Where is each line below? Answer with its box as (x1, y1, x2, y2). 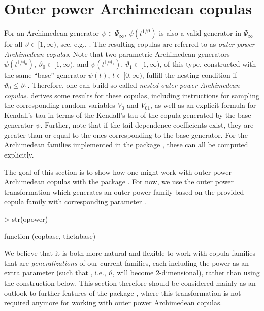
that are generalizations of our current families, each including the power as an (4, 257, 249, 268)
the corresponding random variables (4, 100, 115, 110)
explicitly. (4, 149, 34, 160)
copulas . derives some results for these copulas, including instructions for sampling (4, 89, 260, 100)
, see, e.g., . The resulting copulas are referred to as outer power (56, 39, 255, 49)
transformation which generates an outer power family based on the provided (4, 186, 244, 197)
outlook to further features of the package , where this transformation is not (4, 287, 241, 298)
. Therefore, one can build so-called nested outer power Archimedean (27, 79, 240, 90)
